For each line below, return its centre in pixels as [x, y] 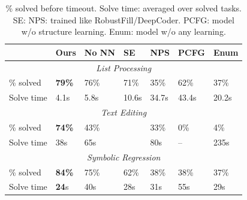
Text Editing [124, 112]
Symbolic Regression [124, 157]
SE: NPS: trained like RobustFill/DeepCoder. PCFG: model [123, 19]
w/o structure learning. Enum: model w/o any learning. [123, 31]
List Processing [124, 67]
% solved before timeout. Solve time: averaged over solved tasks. [123, 8]
